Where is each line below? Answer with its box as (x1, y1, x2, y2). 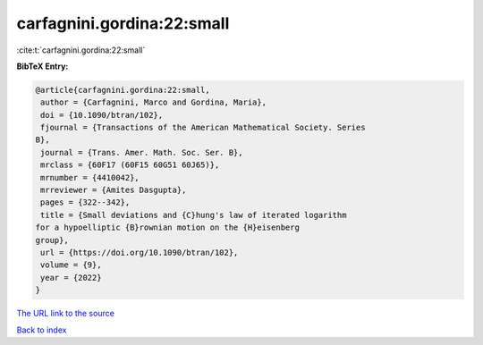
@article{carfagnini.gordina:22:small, (35, 85, 210, 95)
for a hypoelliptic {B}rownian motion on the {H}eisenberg (35, 223, 300, 232)
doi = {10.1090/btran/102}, (40, 110, 164, 120)
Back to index (16, 324, 67, 335)
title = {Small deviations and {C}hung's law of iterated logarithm (40, 210, 347, 220)
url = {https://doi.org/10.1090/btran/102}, (40, 248, 239, 257)
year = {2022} (40, 273, 102, 282)
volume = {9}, (40, 260, 102, 270)
